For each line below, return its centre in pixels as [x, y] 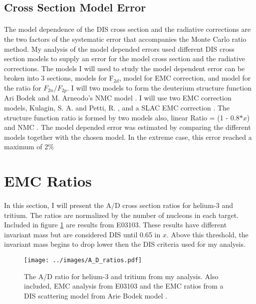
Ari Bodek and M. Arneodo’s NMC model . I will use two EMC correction [118, 98]
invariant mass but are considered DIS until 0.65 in [82, 234]
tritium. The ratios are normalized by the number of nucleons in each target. [122, 215]
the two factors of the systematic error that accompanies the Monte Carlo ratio [125, 39]
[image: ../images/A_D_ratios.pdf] [83, 260]
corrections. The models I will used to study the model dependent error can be [125, 68]
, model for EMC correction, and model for [185, 78]
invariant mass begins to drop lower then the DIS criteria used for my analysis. [125, 244]
